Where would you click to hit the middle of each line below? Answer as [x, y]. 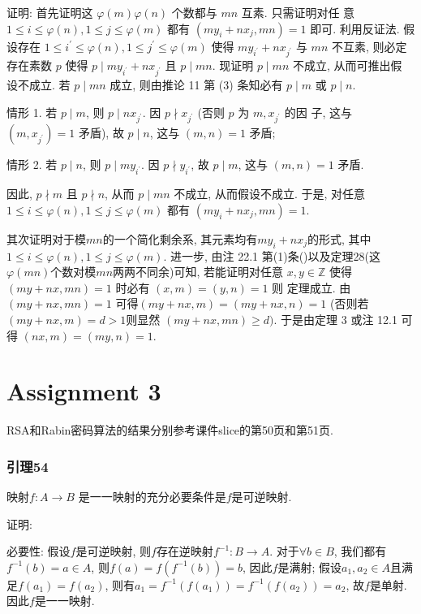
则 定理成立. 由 [311, 287]
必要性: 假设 [39, 551]
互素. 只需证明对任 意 [298, 12]
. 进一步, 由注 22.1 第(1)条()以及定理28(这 [272, 255]
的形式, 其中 [339, 238]
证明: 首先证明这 [50, 12]
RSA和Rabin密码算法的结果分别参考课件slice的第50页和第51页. [170, 430]
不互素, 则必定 [369, 46]
